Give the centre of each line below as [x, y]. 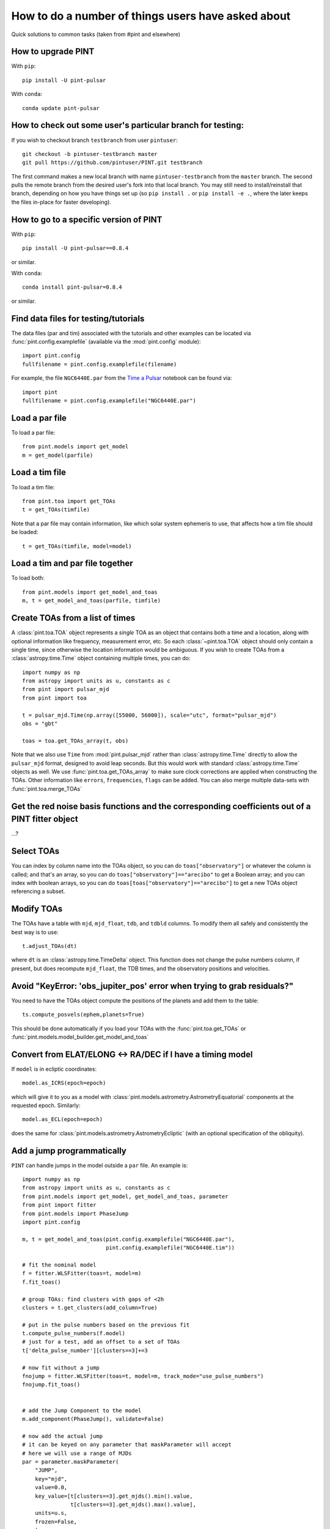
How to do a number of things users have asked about [151, 16]
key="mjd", [51, 1479]
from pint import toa [54, 698]
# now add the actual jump [63, 1436]
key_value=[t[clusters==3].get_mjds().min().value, [114, 1496]
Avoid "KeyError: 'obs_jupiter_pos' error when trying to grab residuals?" [152, 986]
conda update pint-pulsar [61, 108]
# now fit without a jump [61, 1368]
